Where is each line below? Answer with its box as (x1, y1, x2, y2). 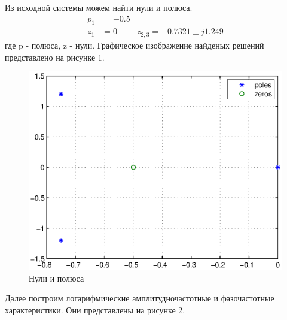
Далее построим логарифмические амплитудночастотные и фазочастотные (5, 292, 274, 304)
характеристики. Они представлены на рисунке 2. (5, 303, 185, 316)
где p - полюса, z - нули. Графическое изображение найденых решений (5, 38, 264, 51)
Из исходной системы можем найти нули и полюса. (5, 1, 193, 13)
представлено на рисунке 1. (5, 50, 105, 63)
